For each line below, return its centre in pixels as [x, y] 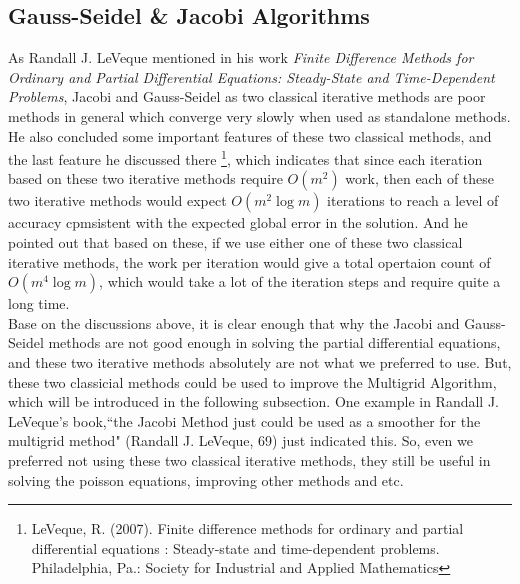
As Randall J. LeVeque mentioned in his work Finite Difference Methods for [241, 57]
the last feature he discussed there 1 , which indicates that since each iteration [245, 157]
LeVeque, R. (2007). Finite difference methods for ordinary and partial [247, 528]
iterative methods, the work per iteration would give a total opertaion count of [249, 261]
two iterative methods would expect [117, 200]
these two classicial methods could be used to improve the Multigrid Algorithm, [252, 381]
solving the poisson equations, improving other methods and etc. [206, 479]
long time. [39, 303]
